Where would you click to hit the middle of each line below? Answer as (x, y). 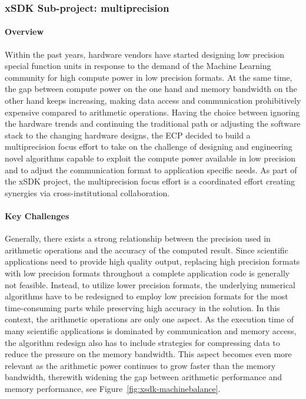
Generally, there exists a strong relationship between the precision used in (138, 238)
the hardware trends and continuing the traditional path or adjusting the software (153, 123)
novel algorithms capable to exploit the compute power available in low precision (150, 158)
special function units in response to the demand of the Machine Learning (138, 66)
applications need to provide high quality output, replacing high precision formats (152, 261)
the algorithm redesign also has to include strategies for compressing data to (142, 342)
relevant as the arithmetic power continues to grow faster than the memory (140, 365)
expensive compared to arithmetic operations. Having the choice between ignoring (152, 112)
